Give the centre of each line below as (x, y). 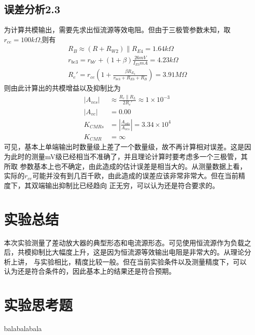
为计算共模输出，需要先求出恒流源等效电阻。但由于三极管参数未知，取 (117, 30)
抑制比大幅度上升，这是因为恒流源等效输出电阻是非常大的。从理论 (138, 252)
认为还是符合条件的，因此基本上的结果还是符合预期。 (90, 271)
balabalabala (23, 328)
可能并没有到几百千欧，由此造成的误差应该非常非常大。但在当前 (135, 176)
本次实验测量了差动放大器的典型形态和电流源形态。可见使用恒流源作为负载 (124, 242)
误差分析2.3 (32, 9)
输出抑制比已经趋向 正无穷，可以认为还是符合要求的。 (132, 185)
